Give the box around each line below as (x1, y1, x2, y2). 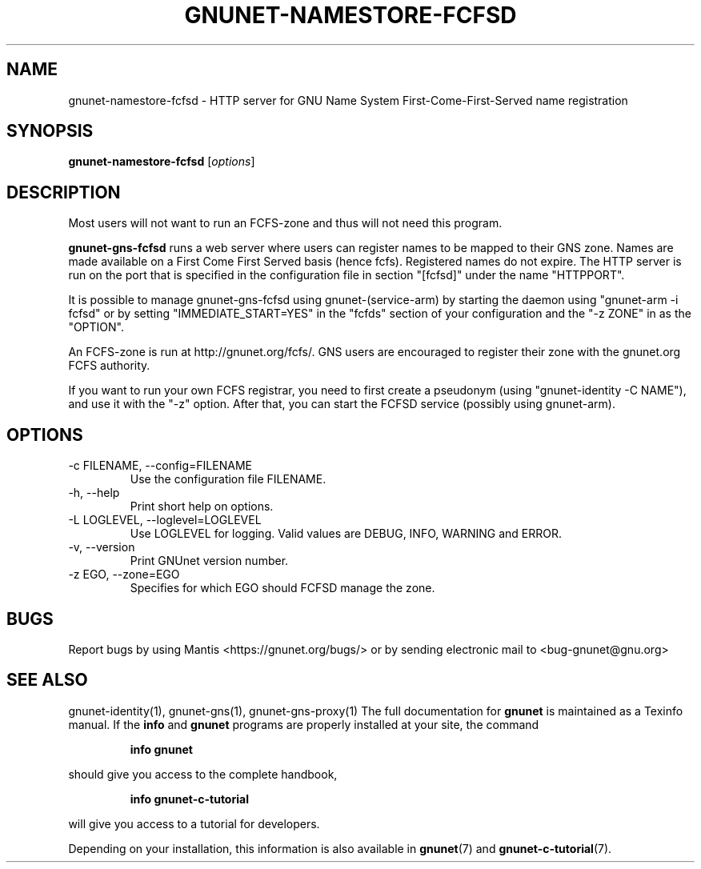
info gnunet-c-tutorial (130, 791, 249, 806)
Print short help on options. (130, 499, 274, 514)
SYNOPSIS (6, 121, 94, 142)
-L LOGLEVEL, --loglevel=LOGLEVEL (68, 513, 262, 527)
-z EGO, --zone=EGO (68, 567, 180, 582)
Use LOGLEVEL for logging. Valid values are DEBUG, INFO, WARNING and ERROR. (130, 527, 562, 541)
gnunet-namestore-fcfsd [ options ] (68, 154, 255, 169)
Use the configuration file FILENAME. (130, 472, 326, 487)
